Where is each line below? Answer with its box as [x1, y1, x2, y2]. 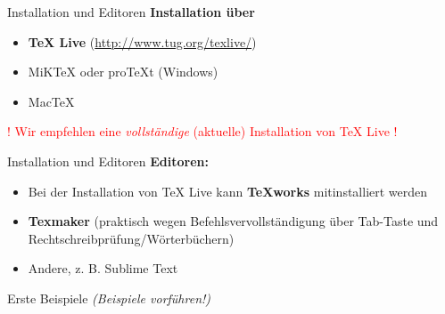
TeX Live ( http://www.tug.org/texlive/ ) [28, 32, 257, 51]
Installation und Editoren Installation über [7, 3, 255, 20]
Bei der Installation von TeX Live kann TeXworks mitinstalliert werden [28, 181, 428, 200]
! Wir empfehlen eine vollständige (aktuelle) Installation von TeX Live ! [7, 122, 398, 141]
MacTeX [28, 92, 75, 110]
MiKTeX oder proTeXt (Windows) [28, 62, 218, 81]
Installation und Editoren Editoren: [7, 151, 209, 170]
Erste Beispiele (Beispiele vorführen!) [7, 288, 211, 307]
